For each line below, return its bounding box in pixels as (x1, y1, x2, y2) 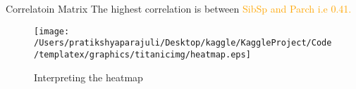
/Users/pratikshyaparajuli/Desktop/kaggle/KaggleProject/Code (34, 38, 332, 48)
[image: (34, 26, 70, 36)
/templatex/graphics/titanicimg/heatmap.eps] (34, 49, 251, 60)
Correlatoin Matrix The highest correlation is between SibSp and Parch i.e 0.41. (6, 1, 352, 15)
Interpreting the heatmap (34, 69, 143, 84)
